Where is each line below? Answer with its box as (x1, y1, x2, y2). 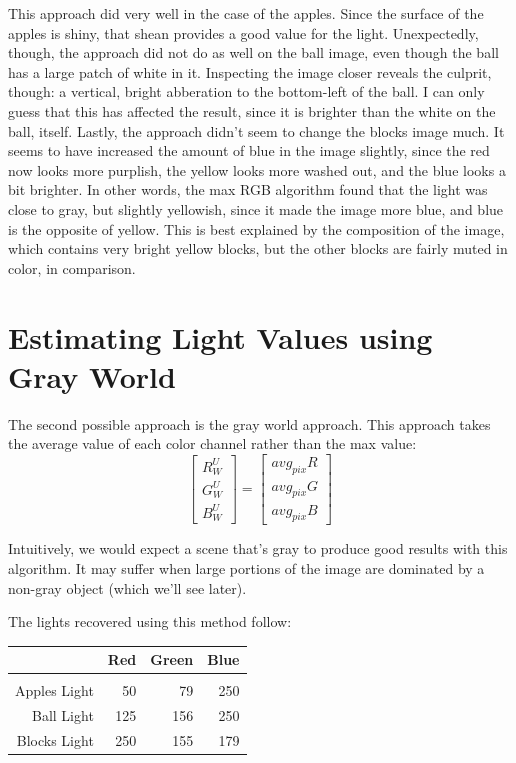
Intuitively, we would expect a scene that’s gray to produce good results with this (8, 538, 508, 559)
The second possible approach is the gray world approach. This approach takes (8, 413, 491, 434)
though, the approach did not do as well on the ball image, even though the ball (8, 42, 499, 63)
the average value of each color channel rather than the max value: (8, 433, 417, 454)
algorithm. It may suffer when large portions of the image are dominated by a (8, 557, 485, 578)
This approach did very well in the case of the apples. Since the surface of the (8, 3, 484, 23)
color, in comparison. (8, 257, 136, 278)
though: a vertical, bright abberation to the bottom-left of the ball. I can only (8, 81, 485, 102)
